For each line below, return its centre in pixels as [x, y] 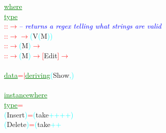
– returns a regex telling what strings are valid [90, 26]
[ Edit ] [51, 55]
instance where [26, 95]
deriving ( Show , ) [50, 75]
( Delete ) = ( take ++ [33, 124]
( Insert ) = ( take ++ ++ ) [39, 114]
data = [14, 75]
